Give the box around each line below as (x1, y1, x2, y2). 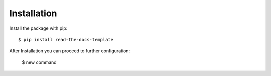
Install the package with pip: (9, 25, 68, 31)
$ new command (22, 59, 57, 65)
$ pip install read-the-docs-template (18, 37, 114, 42)
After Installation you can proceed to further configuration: (9, 48, 130, 54)
